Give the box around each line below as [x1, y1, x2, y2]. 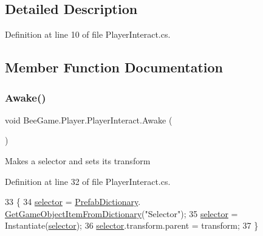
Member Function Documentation [5, 58, 224, 77]
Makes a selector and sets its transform [5, 154, 151, 167]
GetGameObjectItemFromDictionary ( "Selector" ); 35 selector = [5, 207, 238, 220]
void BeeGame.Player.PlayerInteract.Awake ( [5, 113, 172, 126]
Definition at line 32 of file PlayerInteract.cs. [5, 175, 171, 187]
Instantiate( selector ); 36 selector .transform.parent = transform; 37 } [5, 219, 259, 232]
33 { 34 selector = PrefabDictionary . [5, 195, 141, 208]
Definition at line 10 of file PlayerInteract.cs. [5, 28, 171, 41]
